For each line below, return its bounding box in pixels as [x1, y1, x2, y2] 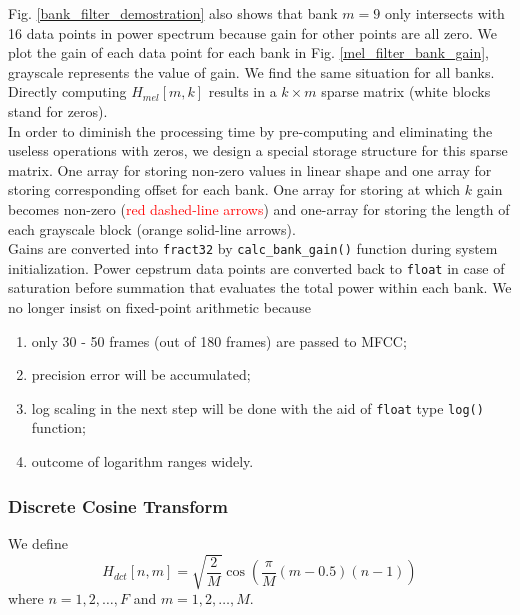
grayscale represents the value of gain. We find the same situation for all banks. [8, 61, 495, 82]
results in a [208, 81, 277, 102]
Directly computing [8, 81, 127, 102]
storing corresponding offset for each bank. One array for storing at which [8, 179, 461, 200]
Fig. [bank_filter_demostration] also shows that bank [8, 3, 338, 23]
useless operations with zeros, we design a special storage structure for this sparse [8, 140, 508, 161]
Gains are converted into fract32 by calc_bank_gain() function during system [8, 238, 498, 259]
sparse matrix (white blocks [321, 81, 491, 102]
